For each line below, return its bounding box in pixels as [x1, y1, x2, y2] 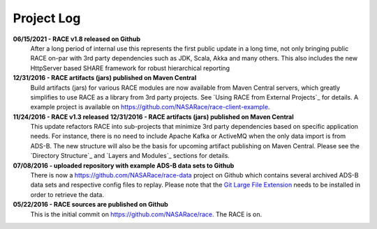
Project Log [13, 10, 81, 26]
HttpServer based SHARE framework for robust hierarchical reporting [30, 63, 230, 72]
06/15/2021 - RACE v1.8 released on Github [13, 35, 141, 43]
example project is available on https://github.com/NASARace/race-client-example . [30, 103, 270, 111]
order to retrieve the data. [30, 190, 105, 198]
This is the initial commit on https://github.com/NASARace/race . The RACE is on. [30, 210, 263, 219]
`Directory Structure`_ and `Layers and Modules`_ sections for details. [30, 152, 230, 160]
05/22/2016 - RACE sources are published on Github [13, 200, 169, 209]
